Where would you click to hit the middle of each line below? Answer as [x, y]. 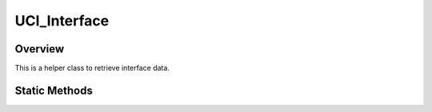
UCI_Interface [62, 21]
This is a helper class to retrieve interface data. [92, 68]
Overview [40, 49]
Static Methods [54, 90]
